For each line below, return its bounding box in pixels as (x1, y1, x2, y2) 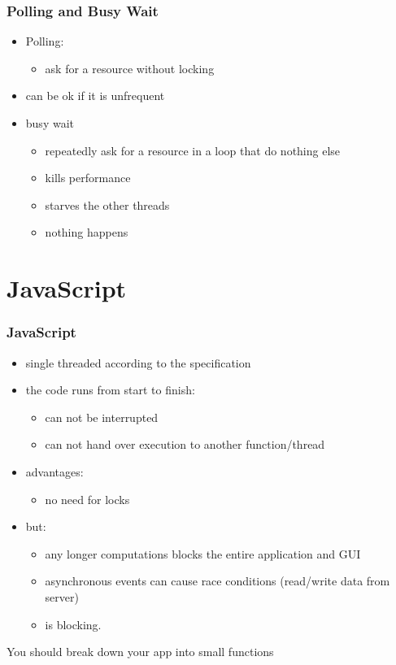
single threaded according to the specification (25, 354, 251, 371)
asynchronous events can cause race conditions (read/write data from (45, 572, 390, 589)
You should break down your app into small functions (7, 643, 274, 660)
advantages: (25, 463, 84, 480)
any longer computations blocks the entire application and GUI (45, 545, 361, 562)
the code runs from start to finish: (25, 381, 195, 398)
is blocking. (45, 615, 102, 632)
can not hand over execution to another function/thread (45, 436, 325, 453)
